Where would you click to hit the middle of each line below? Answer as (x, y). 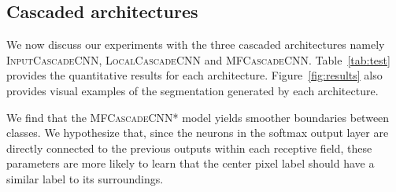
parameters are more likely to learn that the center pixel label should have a (191, 163)
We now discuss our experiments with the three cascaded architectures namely (196, 44)
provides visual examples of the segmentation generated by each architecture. (192, 90)
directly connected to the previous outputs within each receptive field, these (189, 148)
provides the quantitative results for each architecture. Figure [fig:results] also (194, 75)
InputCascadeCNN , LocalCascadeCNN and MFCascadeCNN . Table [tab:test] (198, 59)
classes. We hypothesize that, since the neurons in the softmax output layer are (198, 133)
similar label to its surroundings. (85, 178)
